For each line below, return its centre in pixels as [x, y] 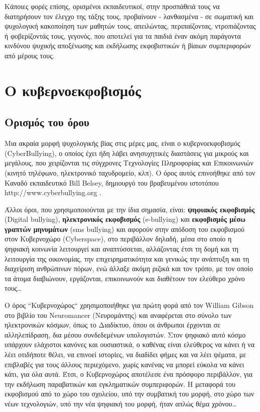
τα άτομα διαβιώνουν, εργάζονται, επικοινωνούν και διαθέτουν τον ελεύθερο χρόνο [125, 278]
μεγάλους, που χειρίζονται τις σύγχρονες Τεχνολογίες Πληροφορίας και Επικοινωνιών [129, 163]
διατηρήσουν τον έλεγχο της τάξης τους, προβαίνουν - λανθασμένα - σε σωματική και [129, 16]
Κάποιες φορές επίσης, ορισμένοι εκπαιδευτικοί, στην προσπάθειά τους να [112, 6]
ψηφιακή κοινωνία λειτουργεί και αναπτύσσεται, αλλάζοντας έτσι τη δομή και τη [122, 249]
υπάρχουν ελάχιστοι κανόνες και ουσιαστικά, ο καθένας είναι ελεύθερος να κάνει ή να [130, 344]
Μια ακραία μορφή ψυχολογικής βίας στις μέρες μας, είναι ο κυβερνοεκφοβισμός [122, 143]
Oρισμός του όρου [47, 122]
